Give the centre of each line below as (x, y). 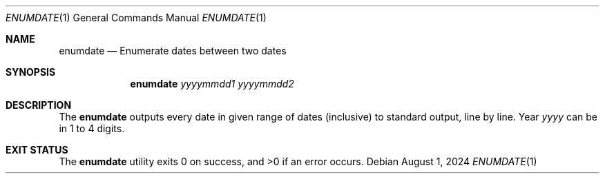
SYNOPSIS (31, 72)
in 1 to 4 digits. (92, 128)
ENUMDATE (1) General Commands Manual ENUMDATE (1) (136, 18)
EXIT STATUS (37, 150)
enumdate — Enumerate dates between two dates (173, 51)
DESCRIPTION (39, 105)
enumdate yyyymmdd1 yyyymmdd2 (212, 84)
